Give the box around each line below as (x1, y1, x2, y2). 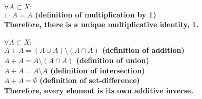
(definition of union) (76, 54, 149, 65)
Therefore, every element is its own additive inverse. (4, 85, 193, 95)
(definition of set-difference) (39, 75, 140, 86)
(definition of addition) (102, 45, 185, 55)
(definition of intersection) (50, 65, 145, 75)
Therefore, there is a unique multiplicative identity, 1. (4, 19, 199, 30)
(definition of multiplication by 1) (35, 9, 156, 19)
